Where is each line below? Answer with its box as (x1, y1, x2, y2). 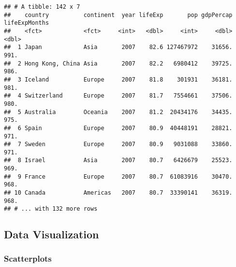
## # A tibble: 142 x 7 (4, 3, 80, 10)
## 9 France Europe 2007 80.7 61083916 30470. (4, 173, 233, 180)
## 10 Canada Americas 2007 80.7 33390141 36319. (4, 189, 233, 197)
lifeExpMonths (4, 19, 49, 27)
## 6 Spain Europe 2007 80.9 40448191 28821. (4, 124, 233, 132)
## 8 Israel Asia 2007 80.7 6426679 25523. (4, 157, 233, 164)
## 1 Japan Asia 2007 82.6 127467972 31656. (4, 44, 233, 51)
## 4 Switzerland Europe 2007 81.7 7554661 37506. (4, 92, 233, 100)
